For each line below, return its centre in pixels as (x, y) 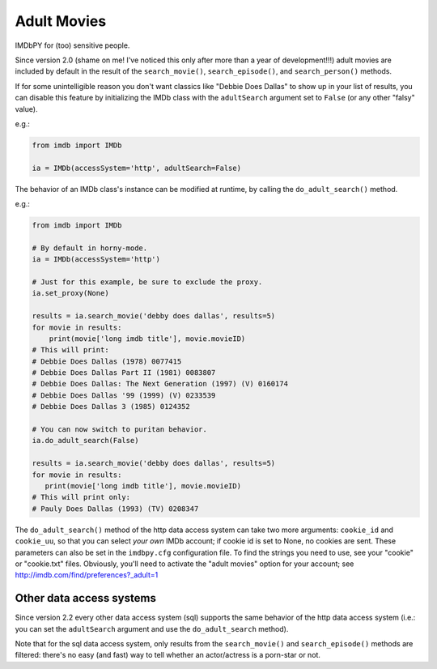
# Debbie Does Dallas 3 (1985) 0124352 (111, 407)
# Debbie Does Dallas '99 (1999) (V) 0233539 (124, 395)
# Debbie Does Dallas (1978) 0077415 (107, 361)
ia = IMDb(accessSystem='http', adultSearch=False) (137, 168)
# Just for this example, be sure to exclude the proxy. (147, 282)
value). (26, 109)
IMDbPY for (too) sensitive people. (72, 45)
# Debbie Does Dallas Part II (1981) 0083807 (124, 373)
